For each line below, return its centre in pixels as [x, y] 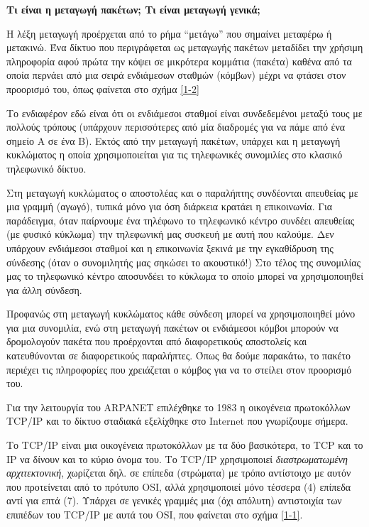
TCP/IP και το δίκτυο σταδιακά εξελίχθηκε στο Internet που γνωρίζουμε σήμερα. [177, 421]
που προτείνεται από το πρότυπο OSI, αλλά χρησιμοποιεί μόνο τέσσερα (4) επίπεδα [179, 486]
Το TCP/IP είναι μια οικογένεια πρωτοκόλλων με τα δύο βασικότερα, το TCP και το [185, 445]
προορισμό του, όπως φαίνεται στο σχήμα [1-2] [103, 88]
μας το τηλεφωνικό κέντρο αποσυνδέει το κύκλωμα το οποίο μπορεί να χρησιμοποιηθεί [185, 276]
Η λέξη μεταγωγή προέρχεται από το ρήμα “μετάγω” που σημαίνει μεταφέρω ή [169, 33]
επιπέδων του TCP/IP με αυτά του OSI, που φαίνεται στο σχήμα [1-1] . [155, 514]
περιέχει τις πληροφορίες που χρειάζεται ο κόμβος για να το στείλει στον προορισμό [179, 369]
